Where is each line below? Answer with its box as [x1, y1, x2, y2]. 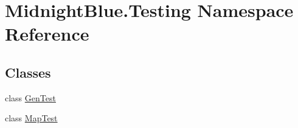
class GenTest [5, 91, 56, 104]
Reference [5, 21, 89, 46]
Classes [5, 62, 51, 81]
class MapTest [5, 112, 58, 124]
